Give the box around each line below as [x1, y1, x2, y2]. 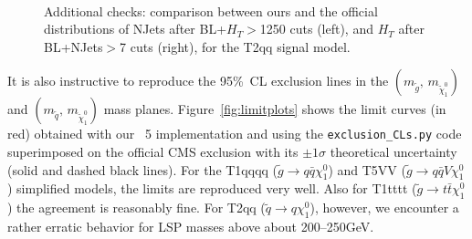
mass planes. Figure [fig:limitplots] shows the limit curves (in [103, 99, 446, 119]
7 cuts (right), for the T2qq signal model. [120, 36, 351, 56]
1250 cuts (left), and [259, 19, 373, 38]
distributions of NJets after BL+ [44, 19, 227, 38]
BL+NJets [44, 36, 103, 56]
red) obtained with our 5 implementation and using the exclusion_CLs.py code [7, 124, 462, 143]
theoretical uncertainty [330, 142, 457, 161]
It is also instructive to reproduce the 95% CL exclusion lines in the [7, 71, 389, 90]
